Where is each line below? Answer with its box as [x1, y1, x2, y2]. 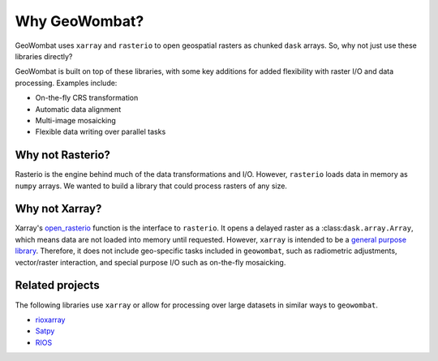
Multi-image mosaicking [35, 115, 117, 125]
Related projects [15, 278, 101, 292]
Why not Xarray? [15, 202, 102, 216]
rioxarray [35, 315, 66, 324]
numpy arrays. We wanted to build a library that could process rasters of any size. [15, 181, 288, 191]
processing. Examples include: [15, 78, 118, 88]
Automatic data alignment [35, 104, 122, 114]
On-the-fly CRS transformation [35, 93, 139, 103]
